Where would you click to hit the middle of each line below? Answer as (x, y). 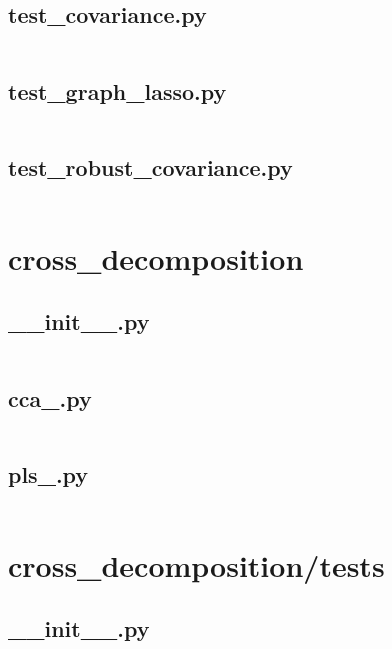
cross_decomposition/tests (196, 564)
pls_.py (48, 473)
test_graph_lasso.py (117, 90)
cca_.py (50, 397)
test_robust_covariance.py (150, 166)
